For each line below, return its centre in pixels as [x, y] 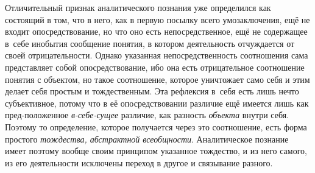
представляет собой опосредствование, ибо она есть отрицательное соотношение [155, 67]
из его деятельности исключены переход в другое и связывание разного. [139, 162]
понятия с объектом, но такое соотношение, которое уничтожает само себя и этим [157, 79]
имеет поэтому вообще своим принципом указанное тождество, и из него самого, [156, 151]
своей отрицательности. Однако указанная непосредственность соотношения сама [157, 55]
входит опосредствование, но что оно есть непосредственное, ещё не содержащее [156, 31]
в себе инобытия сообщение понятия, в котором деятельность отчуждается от [150, 43]
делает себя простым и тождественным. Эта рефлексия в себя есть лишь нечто [152, 91]
